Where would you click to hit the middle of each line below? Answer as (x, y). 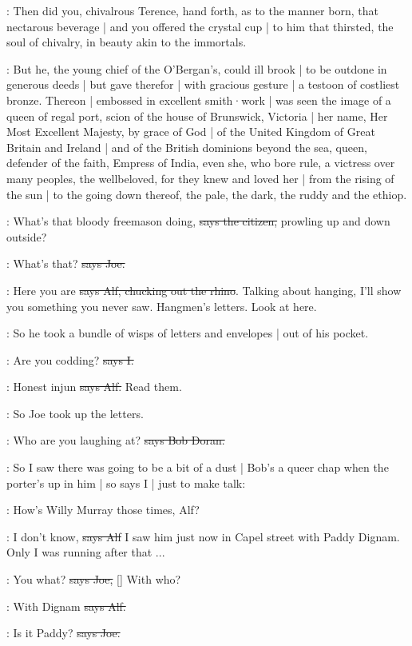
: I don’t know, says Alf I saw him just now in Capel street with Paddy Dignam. (203, 536)
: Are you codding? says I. (70, 359)
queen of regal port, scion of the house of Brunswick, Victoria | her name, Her (197, 116)
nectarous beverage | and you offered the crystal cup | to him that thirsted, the (200, 26)
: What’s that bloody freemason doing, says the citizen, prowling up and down (198, 221)
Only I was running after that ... (86, 552)
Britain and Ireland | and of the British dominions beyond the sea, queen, (187, 147)
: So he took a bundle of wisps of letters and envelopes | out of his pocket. (188, 333)
